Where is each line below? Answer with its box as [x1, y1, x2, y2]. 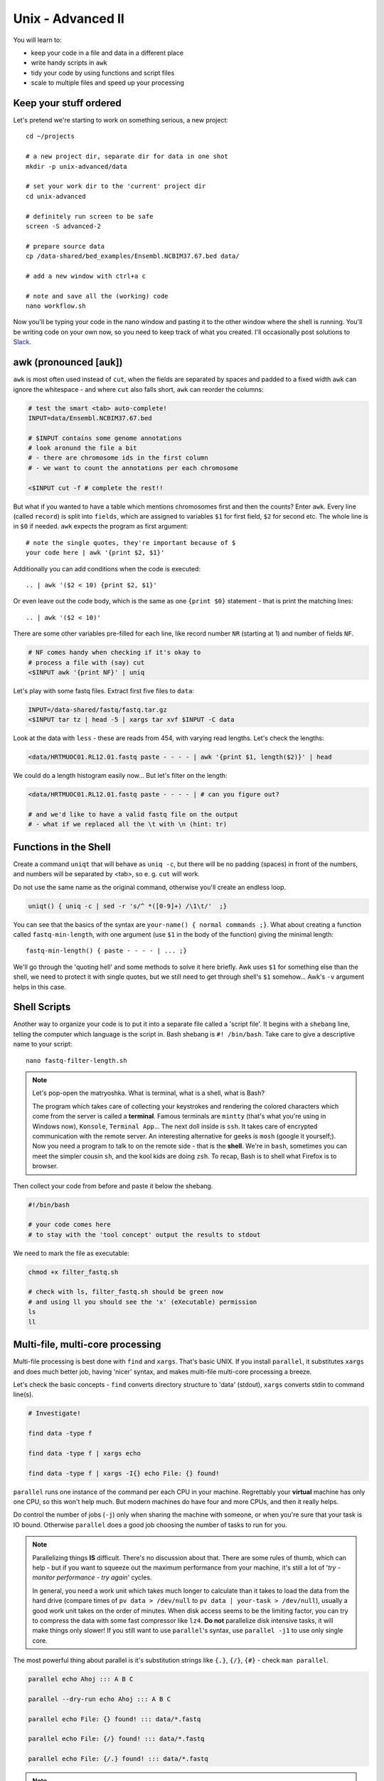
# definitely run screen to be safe [26, 212, 154, 220]
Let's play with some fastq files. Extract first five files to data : [13, 686, 195, 695]
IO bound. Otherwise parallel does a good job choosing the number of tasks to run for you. [13, 1520, 287, 1529]
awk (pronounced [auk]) [13, 356, 124, 368]
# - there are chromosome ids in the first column [28, 454, 209, 462]
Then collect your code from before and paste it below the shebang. [13, 1181, 213, 1190]
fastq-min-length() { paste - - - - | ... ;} [26, 947, 188, 955]
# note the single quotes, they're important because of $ [26, 539, 236, 546]
